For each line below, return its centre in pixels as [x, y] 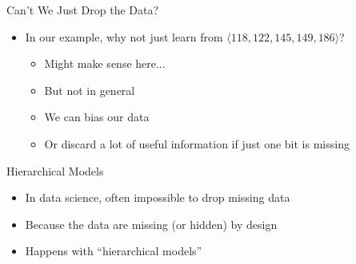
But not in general [90, 90]
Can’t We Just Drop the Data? [83, 10]
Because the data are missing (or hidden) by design [151, 224]
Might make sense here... [105, 63]
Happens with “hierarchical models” [114, 251]
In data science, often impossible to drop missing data [158, 197]
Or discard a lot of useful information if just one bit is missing [197, 143]
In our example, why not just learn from [124, 36]
